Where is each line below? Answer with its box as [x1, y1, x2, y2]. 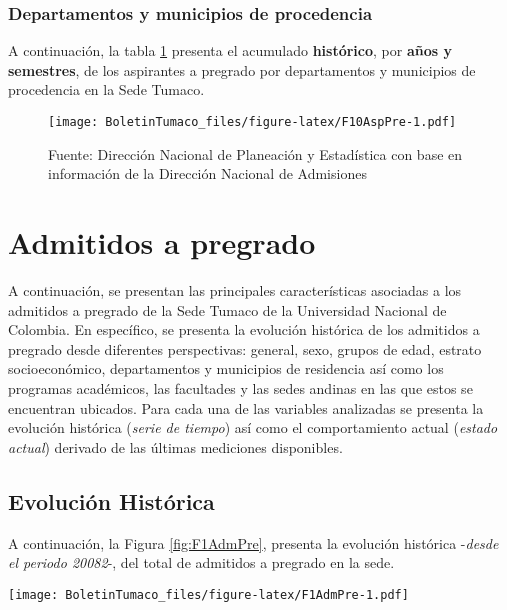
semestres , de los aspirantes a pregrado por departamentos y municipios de [8, 59, 476, 80]
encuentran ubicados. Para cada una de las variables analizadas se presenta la [8, 397, 484, 418]
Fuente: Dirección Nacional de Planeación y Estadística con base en [48, 143, 463, 164]
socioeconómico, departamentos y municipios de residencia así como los [8, 358, 444, 379]
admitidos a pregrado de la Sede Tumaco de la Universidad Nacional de [8, 299, 447, 320]
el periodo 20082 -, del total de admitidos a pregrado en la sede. [8, 552, 395, 573]
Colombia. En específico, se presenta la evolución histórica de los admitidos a [8, 319, 480, 340]
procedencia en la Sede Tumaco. [8, 79, 205, 100]
